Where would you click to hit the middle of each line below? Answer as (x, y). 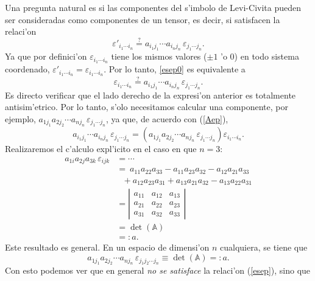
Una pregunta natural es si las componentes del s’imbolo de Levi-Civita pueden (153, 7)
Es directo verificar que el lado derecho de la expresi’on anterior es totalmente (150, 95)
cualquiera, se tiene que (264, 247)
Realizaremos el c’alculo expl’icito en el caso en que (101, 149)
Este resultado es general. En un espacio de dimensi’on (107, 247)
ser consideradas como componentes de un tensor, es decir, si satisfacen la (143, 19)
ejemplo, (20, 118)
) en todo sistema (267, 56)
